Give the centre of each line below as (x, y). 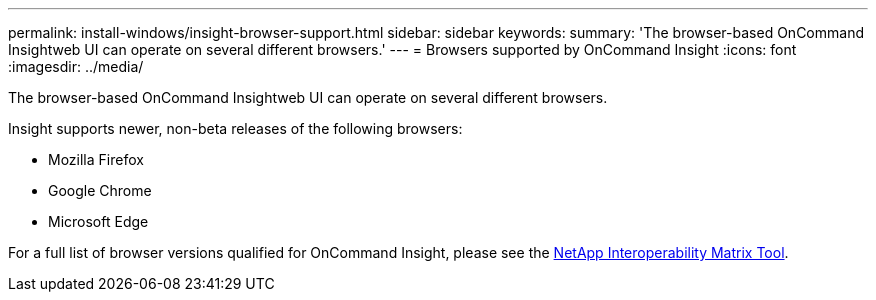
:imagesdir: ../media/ (76, 66)
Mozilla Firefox (96, 159)
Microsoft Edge (98, 221)
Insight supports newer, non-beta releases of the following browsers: (235, 128)
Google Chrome (100, 190)
